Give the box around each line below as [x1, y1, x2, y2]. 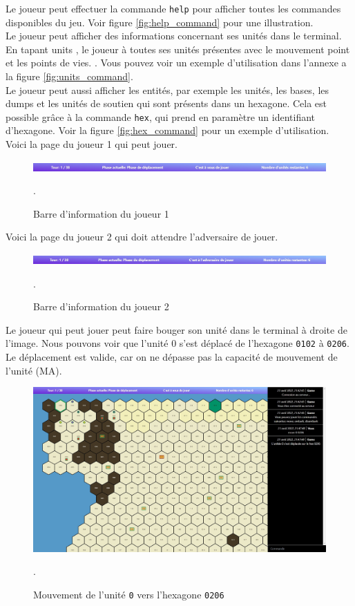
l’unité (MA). [6, 363, 62, 377]
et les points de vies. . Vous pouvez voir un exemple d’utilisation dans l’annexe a [6, 55, 347, 70]
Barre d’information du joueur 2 [33, 299, 169, 314]
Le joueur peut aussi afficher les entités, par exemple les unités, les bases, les [6, 82, 329, 97]
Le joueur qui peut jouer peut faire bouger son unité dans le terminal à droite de [6, 322, 347, 337]
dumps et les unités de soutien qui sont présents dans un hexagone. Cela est [6, 96, 327, 111]
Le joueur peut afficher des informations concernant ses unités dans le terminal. [6, 28, 342, 43]
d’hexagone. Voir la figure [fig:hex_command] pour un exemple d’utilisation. [6, 123, 329, 138]
